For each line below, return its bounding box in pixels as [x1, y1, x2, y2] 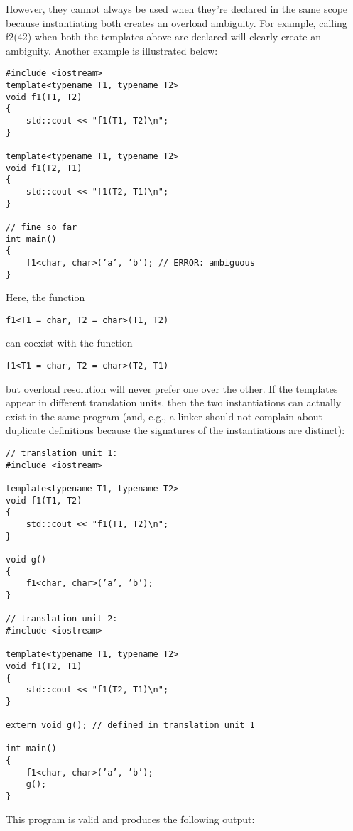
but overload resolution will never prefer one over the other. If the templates [6, 381, 338, 396]
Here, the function [6, 290, 85, 305]
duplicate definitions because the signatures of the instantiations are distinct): [6, 423, 345, 438]
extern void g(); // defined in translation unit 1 [6, 720, 255, 731]
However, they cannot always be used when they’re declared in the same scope [6, 1, 348, 16]
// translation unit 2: [6, 614, 118, 624]
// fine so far [6, 222, 77, 232]
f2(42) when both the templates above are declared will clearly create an [6, 29, 321, 44]
